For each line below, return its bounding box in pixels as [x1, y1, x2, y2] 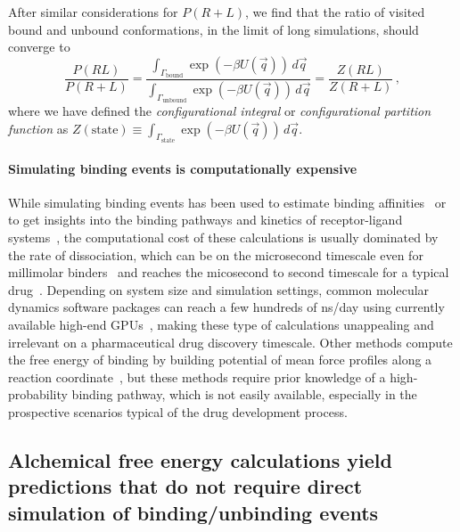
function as [8, 119, 69, 137]
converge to [8, 37, 70, 56]
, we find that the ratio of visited [245, 3, 425, 20]
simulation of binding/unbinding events [8, 498, 379, 526]
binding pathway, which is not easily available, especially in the [71, 385, 417, 404]
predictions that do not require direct [8, 472, 363, 500]
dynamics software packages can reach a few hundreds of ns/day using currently [8, 298, 445, 316]
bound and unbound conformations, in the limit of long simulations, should [8, 20, 419, 38]
